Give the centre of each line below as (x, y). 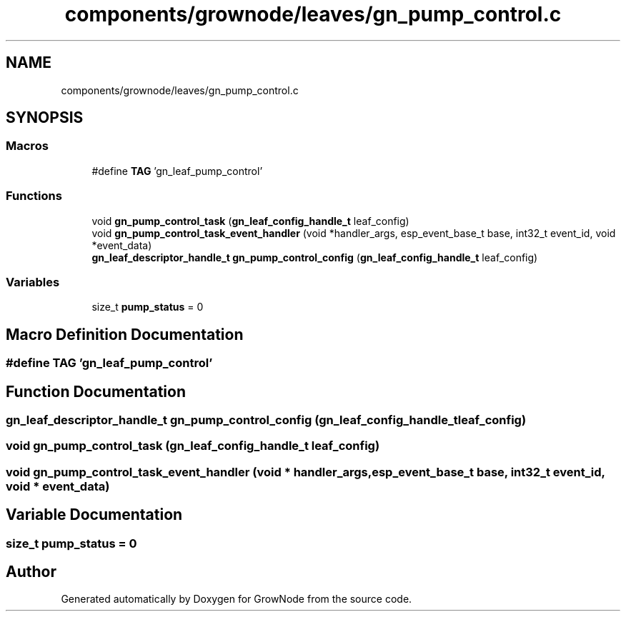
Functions (34, 196)
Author (31, 572)
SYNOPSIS (45, 118)
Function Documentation (96, 391)
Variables (33, 282)
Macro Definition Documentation (125, 334)
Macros (27, 146)
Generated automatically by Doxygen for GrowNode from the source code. (237, 599)
